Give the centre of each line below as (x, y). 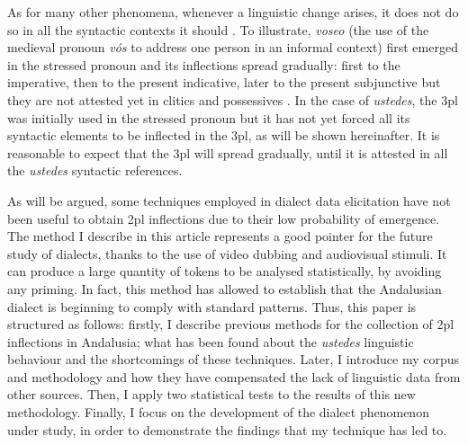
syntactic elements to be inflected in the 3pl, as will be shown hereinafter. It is (224, 135)
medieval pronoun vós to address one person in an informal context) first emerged (233, 47)
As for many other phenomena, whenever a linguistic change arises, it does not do (233, 12)
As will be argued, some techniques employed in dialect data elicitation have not (229, 200)
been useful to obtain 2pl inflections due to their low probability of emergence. (224, 218)
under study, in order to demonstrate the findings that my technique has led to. (227, 429)
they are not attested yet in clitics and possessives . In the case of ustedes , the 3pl (233, 99)
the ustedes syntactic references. (95, 170)
